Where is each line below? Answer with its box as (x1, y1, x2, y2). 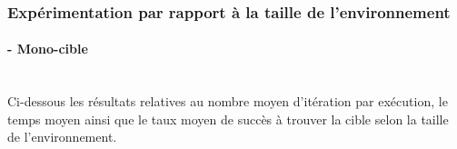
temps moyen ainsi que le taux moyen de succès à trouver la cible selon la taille (7, 109, 449, 128)
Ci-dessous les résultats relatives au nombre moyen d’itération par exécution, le (7, 92, 448, 111)
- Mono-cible (7, 39, 88, 58)
